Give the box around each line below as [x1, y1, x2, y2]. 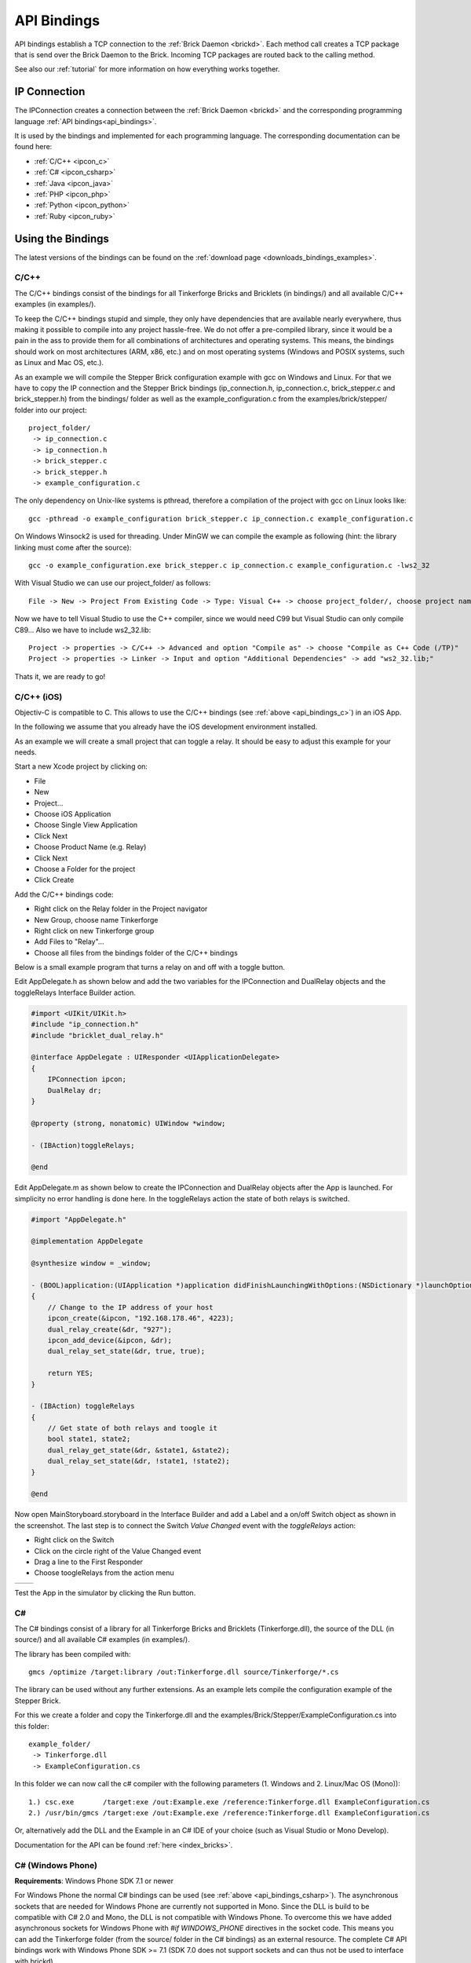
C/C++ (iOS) [14, 691, 63, 702]
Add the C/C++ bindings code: [14, 890, 114, 899]
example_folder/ [28, 1740, 91, 1749]
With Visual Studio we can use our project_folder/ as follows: [14, 578, 211, 588]
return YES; [47, 1369, 94, 1378]
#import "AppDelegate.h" [31, 1215, 127, 1224]
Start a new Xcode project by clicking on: [14, 762, 148, 771]
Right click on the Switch [34, 1535, 115, 1544]
